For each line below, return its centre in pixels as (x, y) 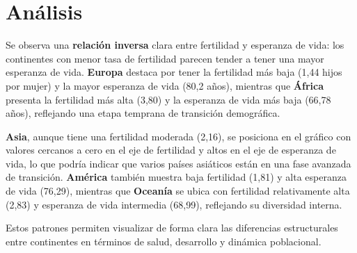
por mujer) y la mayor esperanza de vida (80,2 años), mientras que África (165, 85)
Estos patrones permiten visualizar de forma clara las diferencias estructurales (172, 228)
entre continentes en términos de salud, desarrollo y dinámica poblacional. (164, 241)
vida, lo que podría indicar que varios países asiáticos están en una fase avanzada (178, 163)
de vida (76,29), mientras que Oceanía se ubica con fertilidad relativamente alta (178, 191)
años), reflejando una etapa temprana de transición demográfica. (143, 113)
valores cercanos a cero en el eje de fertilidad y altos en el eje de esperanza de (171, 150)
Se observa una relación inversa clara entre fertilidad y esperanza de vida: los (175, 45)
